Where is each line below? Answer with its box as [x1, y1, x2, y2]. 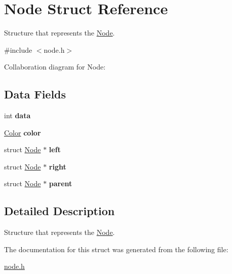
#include [4, 44, 32, 55]
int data [4, 110, 31, 121]
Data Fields [4, 86, 66, 102]
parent [49, 178, 72, 189]
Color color [4, 127, 41, 138]
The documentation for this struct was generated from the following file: [4, 244, 228, 254]
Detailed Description [4, 203, 115, 219]
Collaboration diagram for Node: [4, 61, 106, 72]
